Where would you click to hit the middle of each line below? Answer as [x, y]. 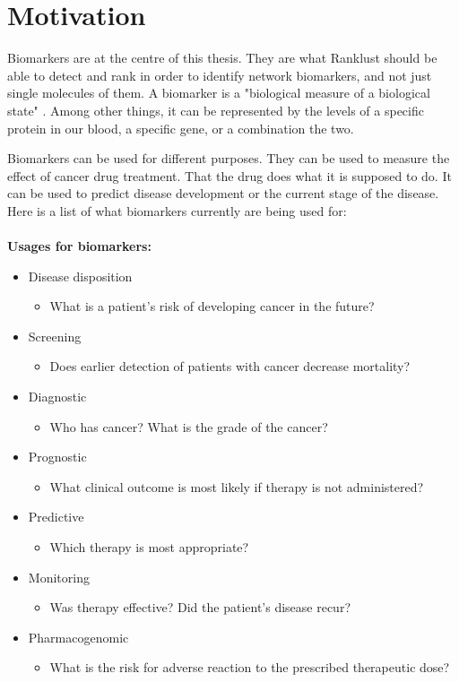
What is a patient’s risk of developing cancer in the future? [212, 306]
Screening [55, 336]
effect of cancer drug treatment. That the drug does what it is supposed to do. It [229, 175]
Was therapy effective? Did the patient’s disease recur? [200, 607]
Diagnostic [57, 397]
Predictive [56, 517]
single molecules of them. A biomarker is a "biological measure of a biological [219, 93]
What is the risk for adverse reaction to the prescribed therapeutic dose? [250, 667]
